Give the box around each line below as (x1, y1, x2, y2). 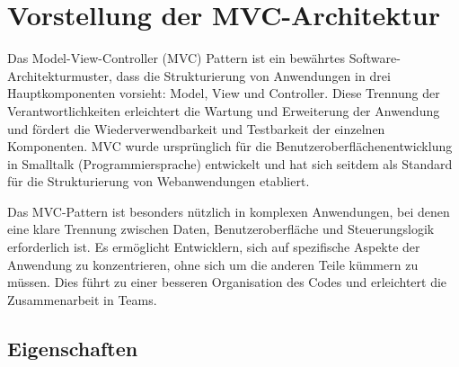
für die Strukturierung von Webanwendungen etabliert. (7, 172, 310, 191)
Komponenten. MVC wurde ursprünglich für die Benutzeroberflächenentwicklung (7, 137, 453, 156)
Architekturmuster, (7, 66, 112, 85)
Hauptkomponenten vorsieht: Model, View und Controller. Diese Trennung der (7, 84, 440, 103)
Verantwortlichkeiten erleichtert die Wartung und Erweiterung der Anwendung (7, 101, 440, 120)
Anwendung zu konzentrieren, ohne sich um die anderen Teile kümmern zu (7, 255, 419, 273)
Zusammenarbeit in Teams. (7, 290, 157, 309)
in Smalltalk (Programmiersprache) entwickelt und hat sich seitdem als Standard (7, 154, 453, 173)
